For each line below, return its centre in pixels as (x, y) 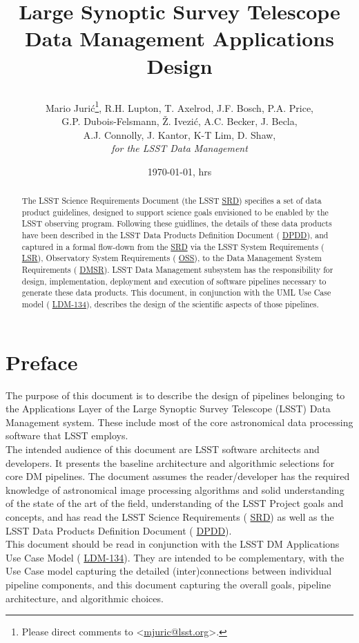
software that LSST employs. (67, 435)
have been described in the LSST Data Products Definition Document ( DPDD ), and (175, 235)
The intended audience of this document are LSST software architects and (163, 449)
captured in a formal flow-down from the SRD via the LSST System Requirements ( (173, 246)
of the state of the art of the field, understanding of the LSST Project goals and (175, 503)
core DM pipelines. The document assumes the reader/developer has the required (178, 476)
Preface (42, 362)
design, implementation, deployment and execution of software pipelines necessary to (174, 281)
